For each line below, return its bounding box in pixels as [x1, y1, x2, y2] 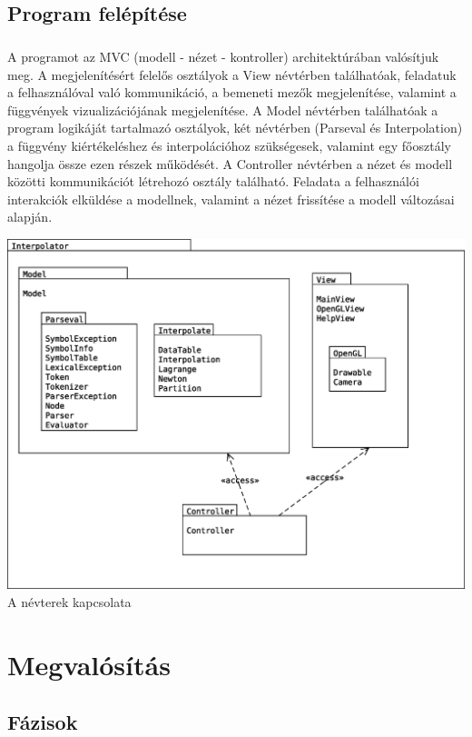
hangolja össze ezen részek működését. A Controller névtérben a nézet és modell [7, 154, 453, 173]
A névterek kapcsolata [7, 592, 132, 611]
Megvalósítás [7, 645, 171, 682]
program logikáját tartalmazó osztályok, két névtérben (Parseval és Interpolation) [7, 118, 463, 137]
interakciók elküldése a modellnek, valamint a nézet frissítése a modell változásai [7, 189, 455, 208]
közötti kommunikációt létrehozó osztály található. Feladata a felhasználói [7, 172, 419, 191]
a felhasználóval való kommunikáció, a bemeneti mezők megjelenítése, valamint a [7, 83, 457, 102]
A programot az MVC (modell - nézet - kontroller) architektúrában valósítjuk [7, 47, 439, 66]
